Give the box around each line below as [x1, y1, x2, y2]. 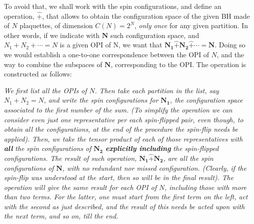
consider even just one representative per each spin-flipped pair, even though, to [4, 114, 244, 124]
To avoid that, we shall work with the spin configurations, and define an [4, 1, 222, 11]
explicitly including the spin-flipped [105, 143, 219, 153]
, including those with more [164, 182, 247, 192]
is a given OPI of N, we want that [60, 39, 162, 50]
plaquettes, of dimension [19, 20, 93, 31]
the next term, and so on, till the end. [4, 211, 119, 221]
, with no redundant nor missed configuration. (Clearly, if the [62, 162, 247, 173]
